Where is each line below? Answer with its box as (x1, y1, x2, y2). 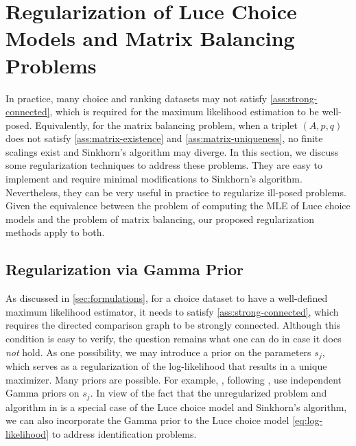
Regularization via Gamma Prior (5, 259, 244, 280)
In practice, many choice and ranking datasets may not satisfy (5, 91, 268, 105)
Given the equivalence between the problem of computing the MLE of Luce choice (5, 198, 351, 213)
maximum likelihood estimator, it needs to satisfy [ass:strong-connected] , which (5, 304, 339, 318)
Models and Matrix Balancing (5, 24, 295, 52)
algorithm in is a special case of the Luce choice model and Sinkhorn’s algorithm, (5, 399, 347, 414)
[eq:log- (292, 413, 323, 427)
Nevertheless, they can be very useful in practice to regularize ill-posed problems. (5, 185, 346, 199)
